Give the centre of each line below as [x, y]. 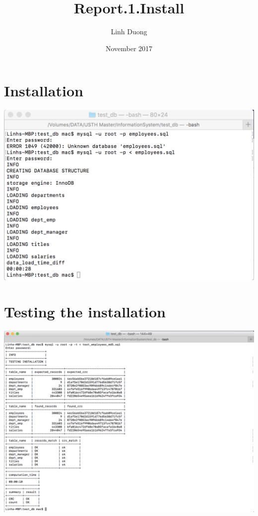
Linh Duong [129, 32]
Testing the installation [85, 311]
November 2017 [129, 48]
